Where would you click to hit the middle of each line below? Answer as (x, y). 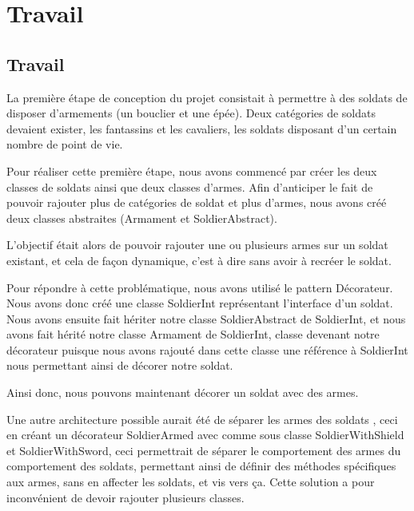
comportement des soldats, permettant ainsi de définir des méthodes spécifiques (201, 466)
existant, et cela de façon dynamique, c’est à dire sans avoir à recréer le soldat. (199, 260)
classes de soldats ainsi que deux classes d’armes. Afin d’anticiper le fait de (190, 186)
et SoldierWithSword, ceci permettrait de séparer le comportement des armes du (204, 450)
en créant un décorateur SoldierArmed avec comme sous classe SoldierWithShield (205, 435)
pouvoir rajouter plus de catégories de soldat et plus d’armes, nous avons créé (197, 202)
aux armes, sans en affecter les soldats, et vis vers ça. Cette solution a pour (191, 482)
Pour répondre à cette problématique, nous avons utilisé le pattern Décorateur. (200, 287)
